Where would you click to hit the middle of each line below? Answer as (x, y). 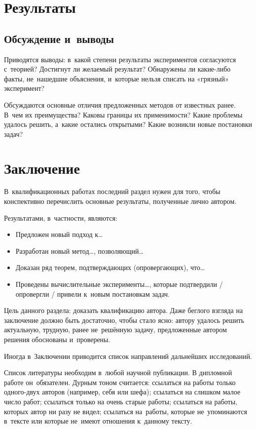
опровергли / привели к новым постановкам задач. (93, 293)
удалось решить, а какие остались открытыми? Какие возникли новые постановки (128, 124)
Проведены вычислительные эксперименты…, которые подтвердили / (119, 284)
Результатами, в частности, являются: (61, 217)
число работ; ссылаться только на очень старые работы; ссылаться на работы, (121, 401)
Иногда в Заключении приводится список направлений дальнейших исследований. (128, 356)
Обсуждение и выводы (59, 38)
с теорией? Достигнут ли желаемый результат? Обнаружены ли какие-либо (117, 69)
